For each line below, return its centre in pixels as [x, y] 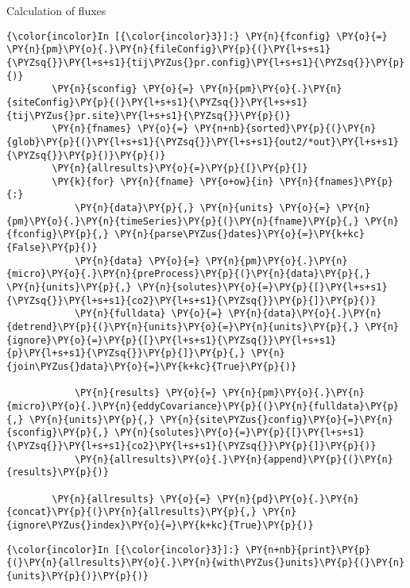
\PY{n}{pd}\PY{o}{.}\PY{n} [288, 499]
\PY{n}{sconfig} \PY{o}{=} [123, 89]
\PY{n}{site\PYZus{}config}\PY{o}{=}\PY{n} [277, 419]
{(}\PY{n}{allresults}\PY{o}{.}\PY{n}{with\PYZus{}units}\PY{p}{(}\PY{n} [206, 563]
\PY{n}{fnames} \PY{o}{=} [120, 129]
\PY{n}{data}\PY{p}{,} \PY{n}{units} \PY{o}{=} [203, 208]
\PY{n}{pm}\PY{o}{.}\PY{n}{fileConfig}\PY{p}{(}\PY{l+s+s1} [169, 50]
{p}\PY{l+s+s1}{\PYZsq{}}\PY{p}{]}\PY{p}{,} [126, 354]
